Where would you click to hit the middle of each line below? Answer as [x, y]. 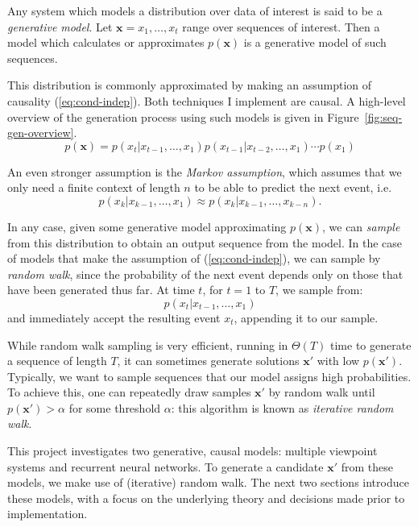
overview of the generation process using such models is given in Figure [183, 116]
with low [338, 361]
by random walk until [322, 392]
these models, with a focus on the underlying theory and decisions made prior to [206, 498]
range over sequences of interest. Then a [281, 26]
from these [367, 466]
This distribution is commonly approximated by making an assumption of [190, 85]
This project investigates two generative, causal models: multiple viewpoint [192, 451]
